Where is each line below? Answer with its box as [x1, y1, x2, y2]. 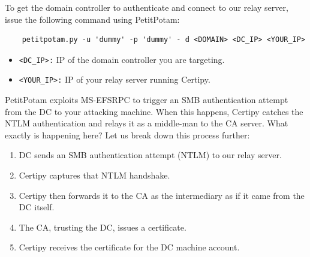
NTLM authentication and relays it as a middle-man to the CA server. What [5, 117, 288, 129]
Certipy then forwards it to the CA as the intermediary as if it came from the [19, 189, 305, 201]
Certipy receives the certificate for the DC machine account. [19, 241, 240, 253]
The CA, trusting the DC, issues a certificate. [19, 220, 186, 233]
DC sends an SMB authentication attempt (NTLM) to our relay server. [19, 149, 282, 161]
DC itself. [19, 201, 55, 213]
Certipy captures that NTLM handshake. [19, 169, 170, 182]
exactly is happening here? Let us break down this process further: [5, 128, 250, 141]
